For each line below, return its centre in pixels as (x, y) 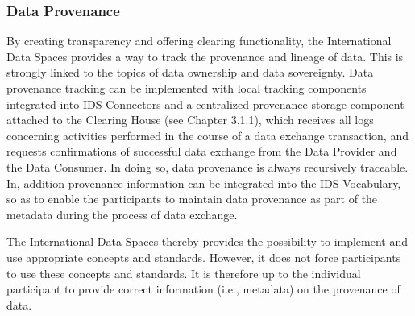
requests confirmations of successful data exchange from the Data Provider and (202, 151)
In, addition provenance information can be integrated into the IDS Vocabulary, (204, 183)
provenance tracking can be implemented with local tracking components (187, 88)
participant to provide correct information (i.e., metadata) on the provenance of (203, 289)
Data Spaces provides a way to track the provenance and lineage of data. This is (205, 56)
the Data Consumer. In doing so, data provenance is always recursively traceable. (207, 166)
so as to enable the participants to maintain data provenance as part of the (192, 199)
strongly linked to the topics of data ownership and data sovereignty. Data (190, 72)
